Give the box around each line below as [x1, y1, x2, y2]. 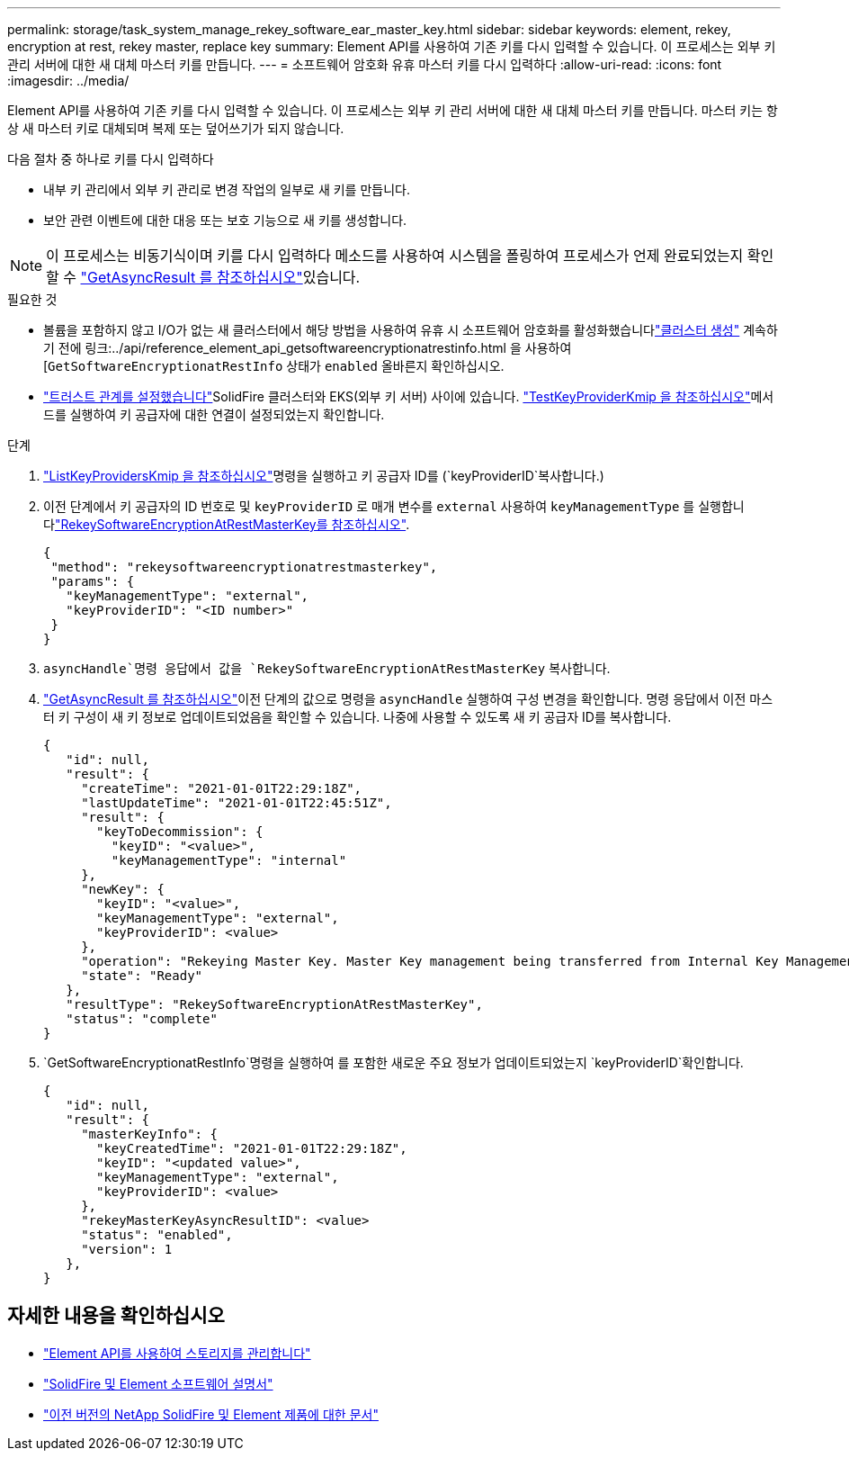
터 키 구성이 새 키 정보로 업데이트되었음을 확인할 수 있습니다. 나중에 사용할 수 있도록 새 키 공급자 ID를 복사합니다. [43, 709, 672, 724]
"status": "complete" [66, 1012, 218, 1026]
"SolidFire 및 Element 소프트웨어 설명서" [43, 1375, 273, 1391]
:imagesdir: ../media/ [7, 73, 130, 88]
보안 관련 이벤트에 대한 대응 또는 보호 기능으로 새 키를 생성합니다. [43, 212, 407, 228]
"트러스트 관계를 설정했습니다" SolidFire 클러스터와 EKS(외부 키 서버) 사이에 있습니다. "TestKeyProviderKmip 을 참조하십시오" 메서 [43, 389, 774, 404]
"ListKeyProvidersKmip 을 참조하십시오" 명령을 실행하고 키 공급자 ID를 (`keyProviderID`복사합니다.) [43, 468, 604, 483]
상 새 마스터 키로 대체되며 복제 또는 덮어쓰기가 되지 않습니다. [7, 121, 344, 136]
